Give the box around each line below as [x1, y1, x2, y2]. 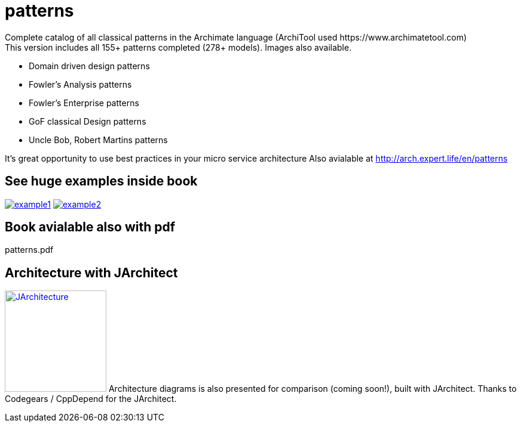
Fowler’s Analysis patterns [29, 79, 132, 89]
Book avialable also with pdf [5, 219, 176, 235]
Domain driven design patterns [29, 60, 150, 71]
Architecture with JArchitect [5, 265, 178, 280]
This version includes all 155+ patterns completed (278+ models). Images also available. [5, 42, 352, 52]
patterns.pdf [5, 245, 54, 255]
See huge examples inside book [5, 174, 198, 189]
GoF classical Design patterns [29, 116, 146, 126]
